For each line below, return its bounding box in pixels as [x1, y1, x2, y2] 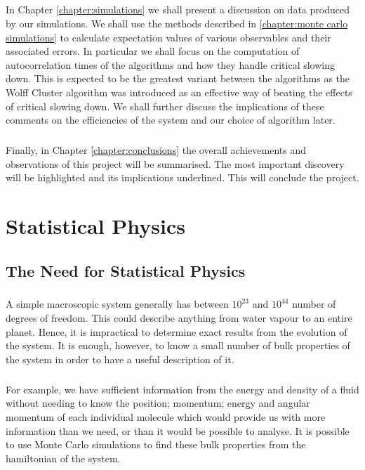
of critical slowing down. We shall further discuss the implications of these [6, 98, 324, 113]
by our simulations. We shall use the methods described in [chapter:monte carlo [6, 15, 348, 30]
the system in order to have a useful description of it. [6, 351, 234, 366]
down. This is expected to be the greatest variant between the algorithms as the [6, 71, 350, 86]
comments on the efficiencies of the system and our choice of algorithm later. [6, 112, 336, 127]
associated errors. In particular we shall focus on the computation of [6, 44, 300, 58]
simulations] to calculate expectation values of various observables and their [6, 30, 331, 44]
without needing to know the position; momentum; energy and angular [6, 396, 310, 410]
